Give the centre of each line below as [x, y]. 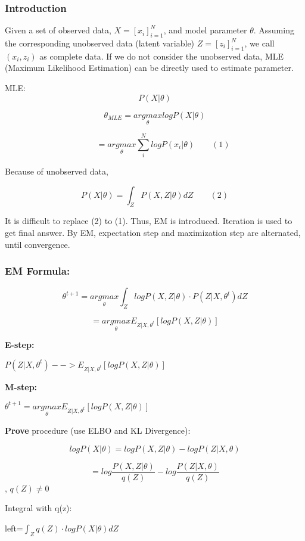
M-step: [21, 386]
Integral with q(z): [38, 508]
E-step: [20, 345]
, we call [259, 43]
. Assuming [274, 30]
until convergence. [38, 244]
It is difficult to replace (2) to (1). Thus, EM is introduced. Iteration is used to [149, 221]
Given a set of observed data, [58, 30]
